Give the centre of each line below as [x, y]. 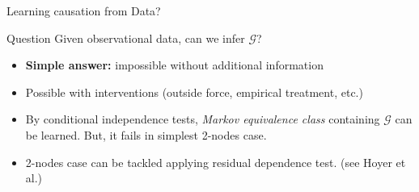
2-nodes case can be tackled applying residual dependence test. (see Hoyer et [216, 162]
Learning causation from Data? [84, 10]
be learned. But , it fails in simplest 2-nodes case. [146, 134]
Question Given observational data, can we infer [126, 38]
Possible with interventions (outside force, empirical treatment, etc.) [194, 92]
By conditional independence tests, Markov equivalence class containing [203, 119]
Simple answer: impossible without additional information [174, 65]
